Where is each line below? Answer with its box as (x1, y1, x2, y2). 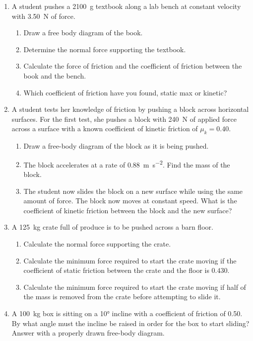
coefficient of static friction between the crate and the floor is (23, 265, 209, 275)
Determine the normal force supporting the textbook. (23, 44, 186, 54)
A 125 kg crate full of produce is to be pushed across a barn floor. (11, 222, 213, 232)
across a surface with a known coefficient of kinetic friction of (11, 123, 198, 134)
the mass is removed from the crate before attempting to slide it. (23, 291, 221, 302)
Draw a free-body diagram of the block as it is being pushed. (23, 141, 209, 151)
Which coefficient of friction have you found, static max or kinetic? (23, 87, 227, 97)
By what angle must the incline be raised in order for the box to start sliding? (11, 318, 250, 328)
